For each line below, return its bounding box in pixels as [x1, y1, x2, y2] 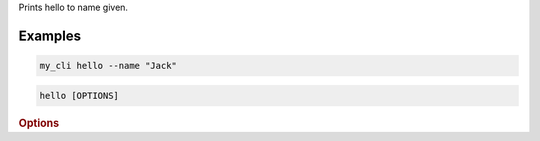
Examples [18, 27, 82, 44]
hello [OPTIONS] [39, 90, 120, 101]
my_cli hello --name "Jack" [39, 60, 177, 71]
